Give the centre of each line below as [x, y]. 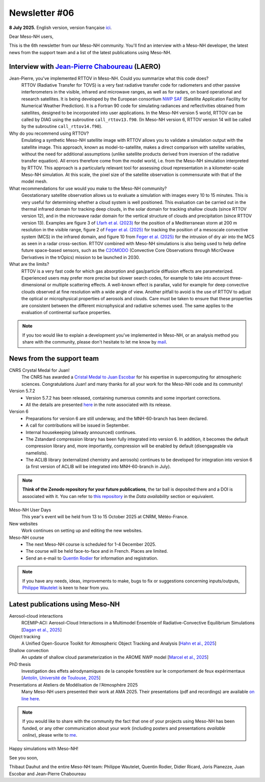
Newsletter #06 [42, 13]
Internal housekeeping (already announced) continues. [81, 432]
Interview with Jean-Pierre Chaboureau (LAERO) [85, 66]
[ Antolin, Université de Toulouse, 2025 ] [61, 678]
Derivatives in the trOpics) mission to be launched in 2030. [81, 257]
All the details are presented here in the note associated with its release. [99, 405]
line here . [31, 698]
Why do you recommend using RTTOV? [49, 133]
